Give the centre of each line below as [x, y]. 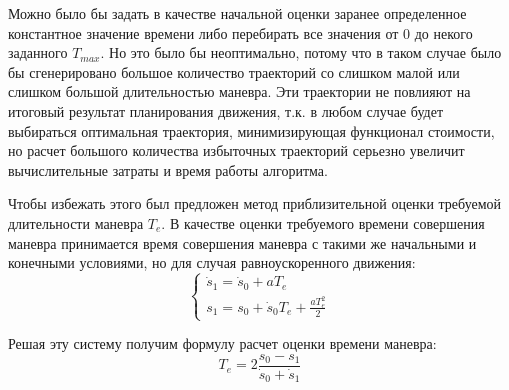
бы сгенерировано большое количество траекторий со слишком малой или [234, 71]
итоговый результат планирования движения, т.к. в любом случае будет [226, 110]
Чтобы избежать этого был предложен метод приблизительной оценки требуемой [255, 203]
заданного [38, 52]
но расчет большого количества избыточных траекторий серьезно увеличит [236, 150]
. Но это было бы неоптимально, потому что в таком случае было [301, 52]
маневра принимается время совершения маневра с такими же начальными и [242, 242]
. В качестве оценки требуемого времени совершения [323, 222]
